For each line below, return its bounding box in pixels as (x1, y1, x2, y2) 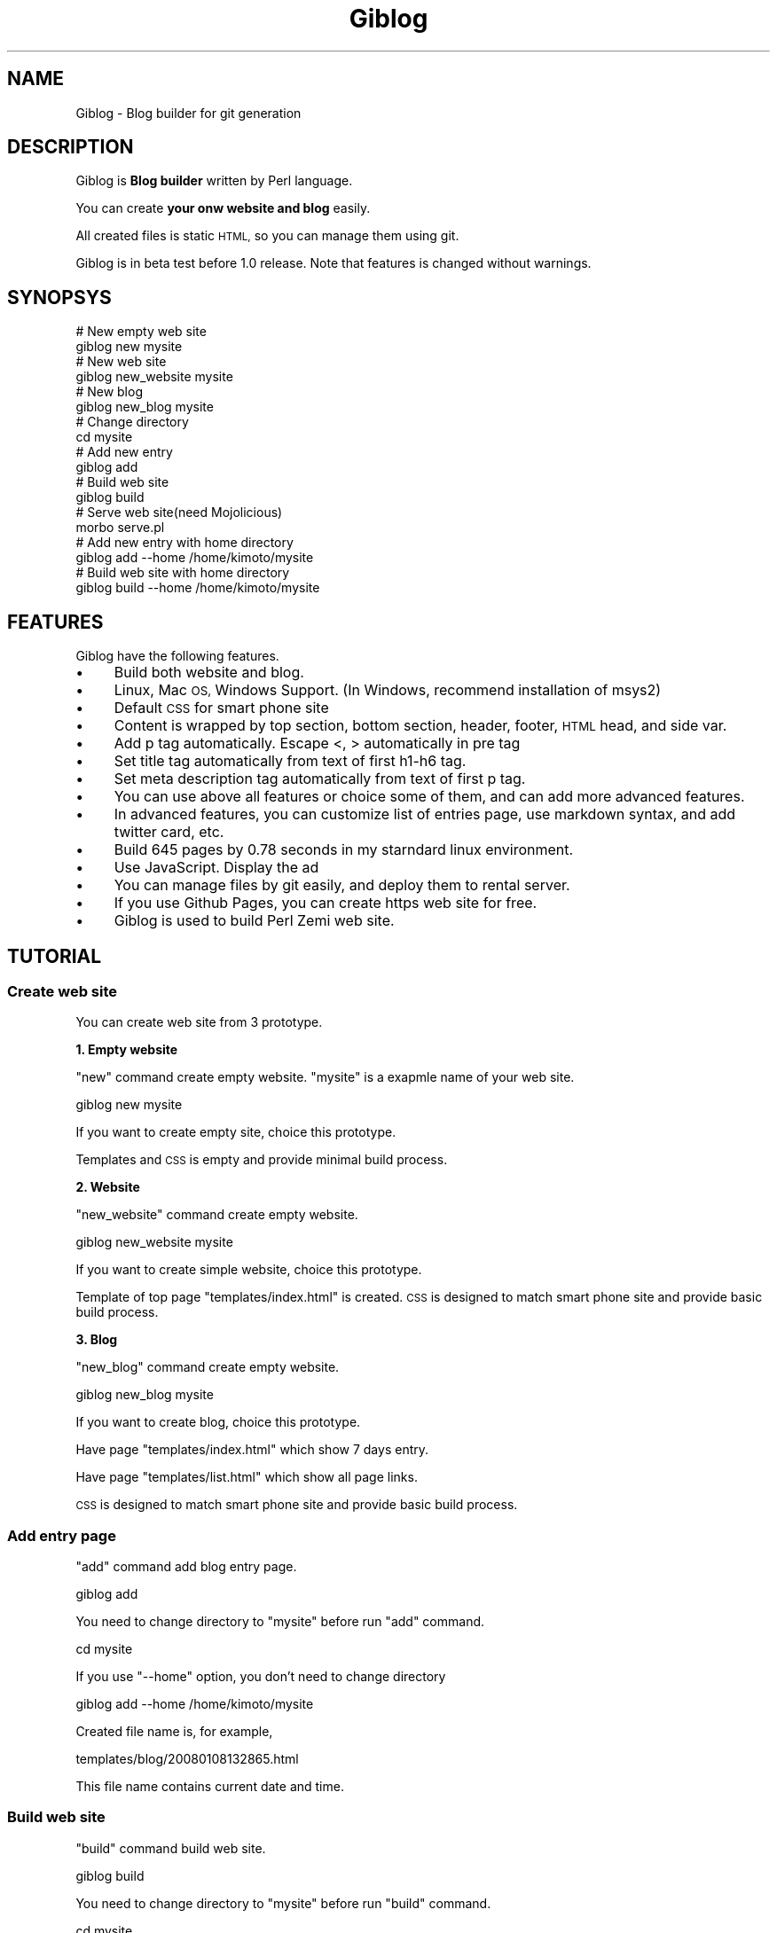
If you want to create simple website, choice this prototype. (75, 1262, 422, 1278)
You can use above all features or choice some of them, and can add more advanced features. (114, 787, 745, 806)
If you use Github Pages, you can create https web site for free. (114, 894, 538, 912)
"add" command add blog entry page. (75, 1559, 297, 1575)
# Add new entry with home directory (75, 535, 294, 551)
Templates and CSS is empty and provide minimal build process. (75, 1152, 448, 1168)
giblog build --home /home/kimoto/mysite (75, 580, 320, 596)
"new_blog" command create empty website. (75, 1359, 340, 1375)
